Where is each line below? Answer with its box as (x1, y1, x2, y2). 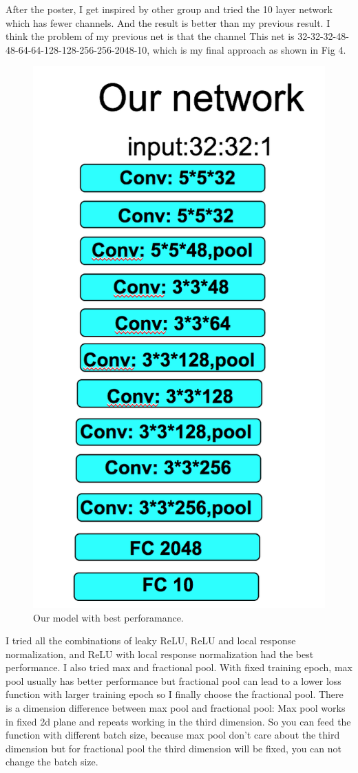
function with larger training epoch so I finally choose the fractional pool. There (6, 687, 344, 701)
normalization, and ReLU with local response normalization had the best (6, 646, 314, 661)
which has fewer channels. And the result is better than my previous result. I (6, 15, 330, 30)
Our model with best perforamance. (33, 610, 184, 624)
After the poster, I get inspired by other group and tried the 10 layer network (6, 2, 333, 16)
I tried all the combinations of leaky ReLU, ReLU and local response (6, 633, 296, 648)
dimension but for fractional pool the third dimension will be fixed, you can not (6, 741, 342, 755)
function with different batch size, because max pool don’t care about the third (6, 728, 340, 742)
